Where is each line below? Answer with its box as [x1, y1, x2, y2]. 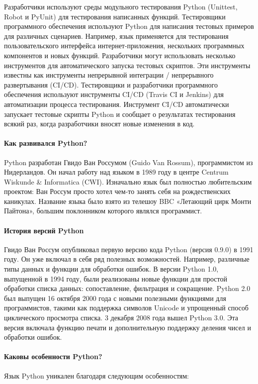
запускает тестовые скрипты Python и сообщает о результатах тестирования [4, 108, 236, 119]
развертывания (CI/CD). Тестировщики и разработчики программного [4, 79, 218, 90]
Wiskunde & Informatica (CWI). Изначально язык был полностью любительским [4, 176, 252, 187]
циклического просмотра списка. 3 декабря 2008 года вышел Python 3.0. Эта [4, 312, 239, 323]
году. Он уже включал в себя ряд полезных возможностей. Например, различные [4, 254, 250, 264]
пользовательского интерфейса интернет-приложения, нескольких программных [4, 40, 245, 51]
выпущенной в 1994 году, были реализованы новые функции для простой [4, 273, 227, 284]
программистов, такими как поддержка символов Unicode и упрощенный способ [4, 302, 249, 313]
